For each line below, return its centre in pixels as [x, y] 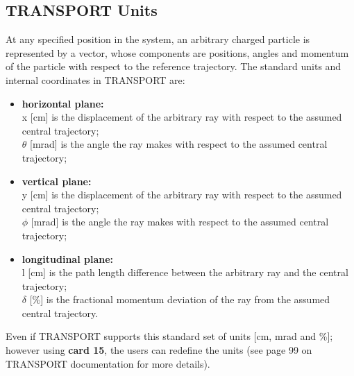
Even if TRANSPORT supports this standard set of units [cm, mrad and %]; [169, 336]
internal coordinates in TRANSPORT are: [95, 79]
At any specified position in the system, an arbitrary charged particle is [158, 39]
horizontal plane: [63, 103]
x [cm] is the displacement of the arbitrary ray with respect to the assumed [182, 117]
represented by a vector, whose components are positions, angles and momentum [177, 52]
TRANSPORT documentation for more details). [108, 363]
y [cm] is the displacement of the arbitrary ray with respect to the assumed [182, 195]
